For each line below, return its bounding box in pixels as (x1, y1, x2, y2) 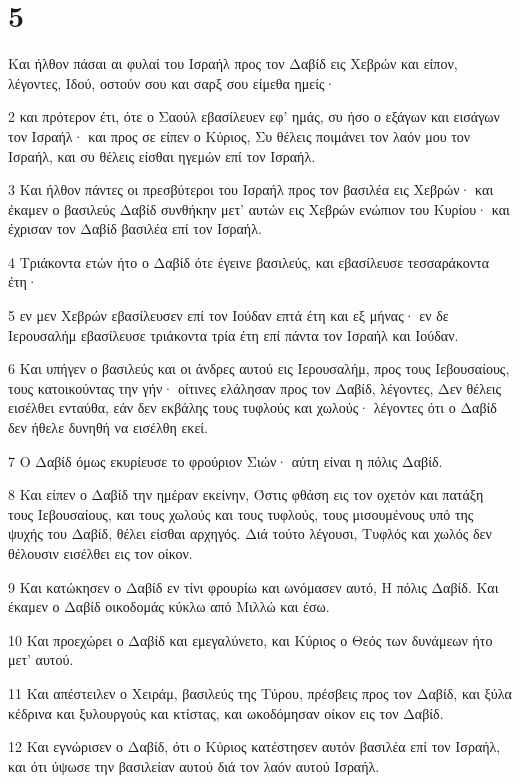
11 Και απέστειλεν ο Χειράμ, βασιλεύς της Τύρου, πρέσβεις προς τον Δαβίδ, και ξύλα (8, 682, 512, 703)
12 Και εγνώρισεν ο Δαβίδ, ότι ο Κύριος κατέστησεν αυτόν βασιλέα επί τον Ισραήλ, (8, 736, 501, 757)
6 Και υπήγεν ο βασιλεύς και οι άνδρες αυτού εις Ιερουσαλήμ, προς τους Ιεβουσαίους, (8, 358, 510, 379)
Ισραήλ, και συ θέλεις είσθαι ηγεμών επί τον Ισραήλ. (8, 145, 316, 166)
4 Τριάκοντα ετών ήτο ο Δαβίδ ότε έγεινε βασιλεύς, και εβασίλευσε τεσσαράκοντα (8, 251, 489, 272)
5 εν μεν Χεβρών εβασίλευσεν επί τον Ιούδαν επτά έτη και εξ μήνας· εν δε (8, 305, 449, 326)
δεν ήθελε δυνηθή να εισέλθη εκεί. (8, 417, 208, 438)
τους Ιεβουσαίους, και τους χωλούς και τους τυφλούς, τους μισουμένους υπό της (8, 503, 474, 524)
